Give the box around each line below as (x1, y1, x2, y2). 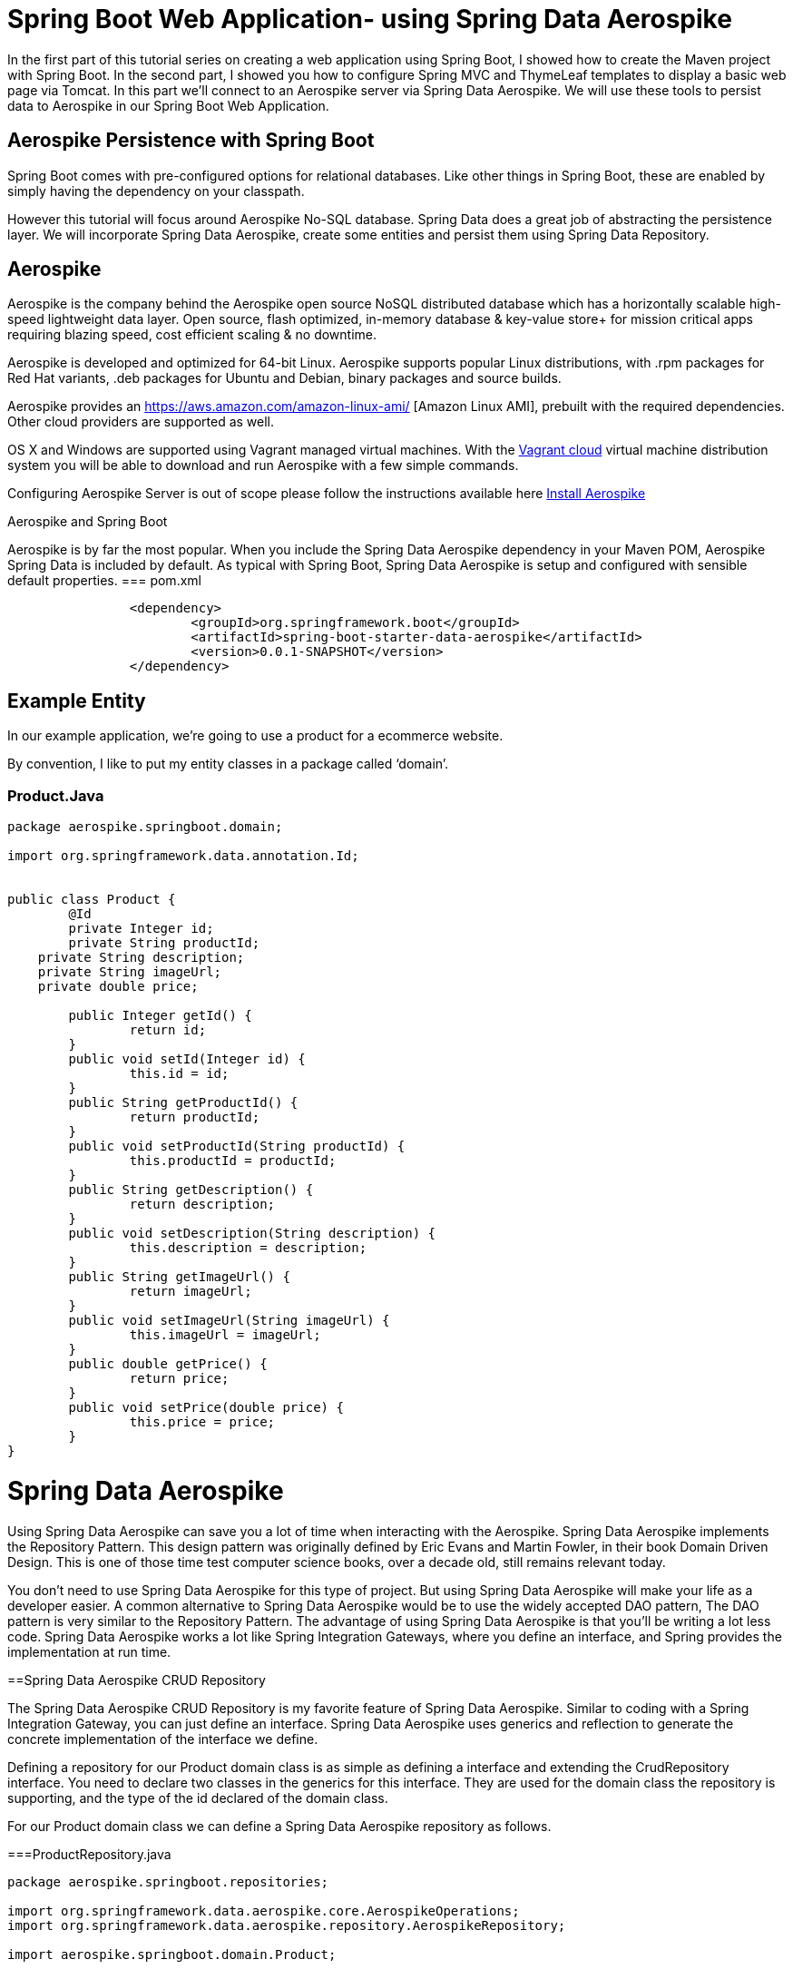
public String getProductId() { (68, 1095, 299, 1111)
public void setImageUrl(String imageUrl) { (68, 1313, 390, 1328)
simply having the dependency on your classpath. (7, 182, 305, 199)
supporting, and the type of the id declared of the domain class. (7, 1789, 388, 1806)
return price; (129, 1371, 230, 1386)
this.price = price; (129, 1415, 276, 1430)
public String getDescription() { (68, 1182, 314, 1198)
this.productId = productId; (129, 1153, 337, 1169)
